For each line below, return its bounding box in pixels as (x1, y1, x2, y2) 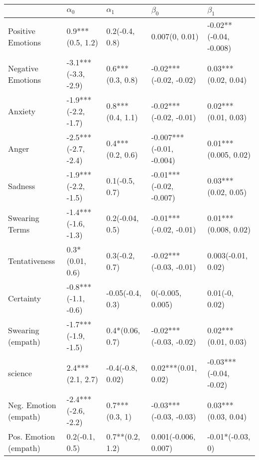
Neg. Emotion (8, 399, 56, 411)
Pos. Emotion (8, 431, 55, 443)
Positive (8, 24, 35, 36)
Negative (8, 62, 38, 74)
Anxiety (8, 105, 36, 117)
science (8, 367, 32, 379)
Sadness (8, 180, 35, 192)
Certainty (8, 292, 41, 304)
